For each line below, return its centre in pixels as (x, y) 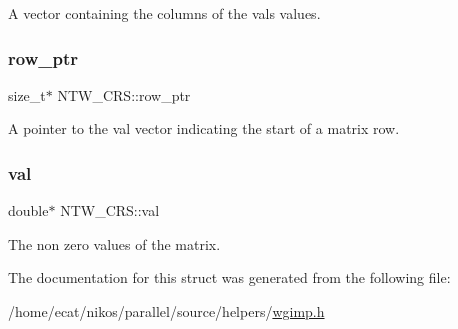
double (28, 210)
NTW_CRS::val (110, 210)
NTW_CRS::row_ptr (124, 94)
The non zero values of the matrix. (114, 243)
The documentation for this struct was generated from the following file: (229, 277)
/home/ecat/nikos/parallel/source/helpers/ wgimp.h (166, 311)
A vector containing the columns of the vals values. (164, 13)
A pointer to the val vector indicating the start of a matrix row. (204, 128)
